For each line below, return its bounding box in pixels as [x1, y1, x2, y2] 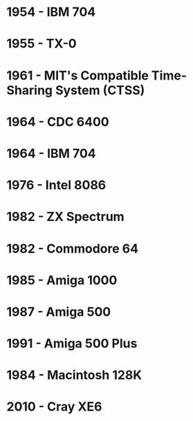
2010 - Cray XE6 [6, 399, 102, 415]
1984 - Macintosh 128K [6, 368, 143, 383]
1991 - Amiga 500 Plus [6, 336, 138, 352]
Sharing [6, 82, 53, 98]
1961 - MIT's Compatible [6, 67, 149, 83]
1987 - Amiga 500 [6, 304, 111, 319]
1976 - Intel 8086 [6, 177, 107, 193]
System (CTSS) [55, 82, 145, 98]
